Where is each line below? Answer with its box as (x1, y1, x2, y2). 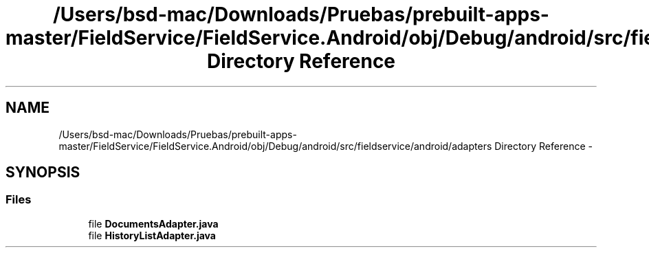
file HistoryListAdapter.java (88, 229, 216, 241)
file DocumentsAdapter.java (88, 217, 219, 230)
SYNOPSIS (5, 164, 80, 181)
